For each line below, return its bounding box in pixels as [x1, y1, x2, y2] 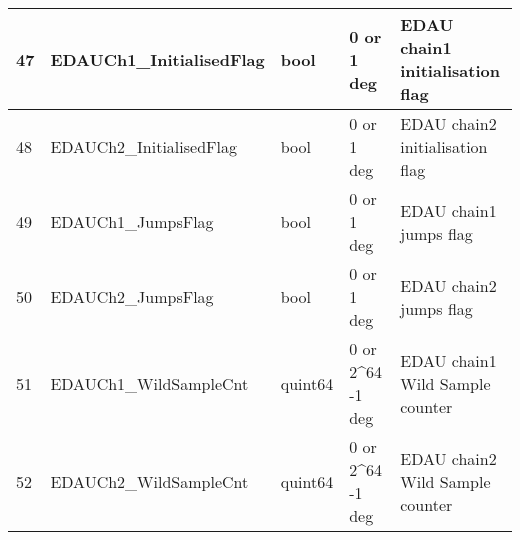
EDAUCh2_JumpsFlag [50, 285, 214, 308]
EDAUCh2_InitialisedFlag [50, 135, 237, 158]
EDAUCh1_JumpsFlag [50, 210, 214, 233]
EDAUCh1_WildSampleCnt [50, 371, 249, 395]
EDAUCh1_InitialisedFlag [50, 47, 265, 71]
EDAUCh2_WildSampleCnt [50, 469, 249, 493]
